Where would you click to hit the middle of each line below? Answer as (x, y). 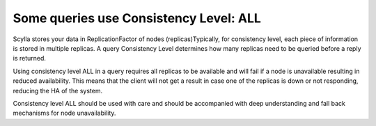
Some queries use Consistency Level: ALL (137, 18)
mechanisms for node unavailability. (64, 113)
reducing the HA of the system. (58, 90)
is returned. (30, 58)
